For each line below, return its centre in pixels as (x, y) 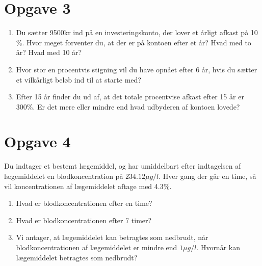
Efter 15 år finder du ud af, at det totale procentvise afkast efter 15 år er (130, 97)
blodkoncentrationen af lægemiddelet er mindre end (97, 247)
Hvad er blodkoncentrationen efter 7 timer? (84, 220)
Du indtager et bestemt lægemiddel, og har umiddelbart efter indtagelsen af (123, 166)
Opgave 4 (37, 141)
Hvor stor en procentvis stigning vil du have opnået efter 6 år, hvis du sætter (137, 69)
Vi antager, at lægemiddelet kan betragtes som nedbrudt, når (112, 237)
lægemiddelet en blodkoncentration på (64, 176)
